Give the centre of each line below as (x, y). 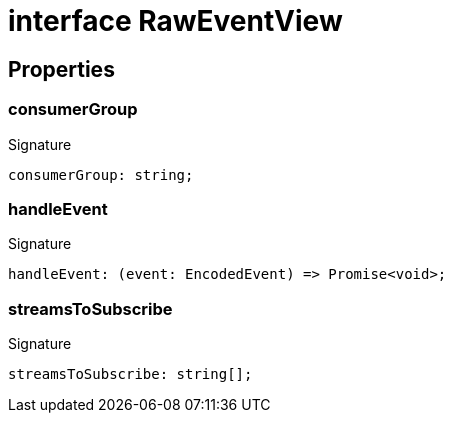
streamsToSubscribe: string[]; (130, 374)
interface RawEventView (175, 21)
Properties (61, 69)
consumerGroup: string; (101, 174)
